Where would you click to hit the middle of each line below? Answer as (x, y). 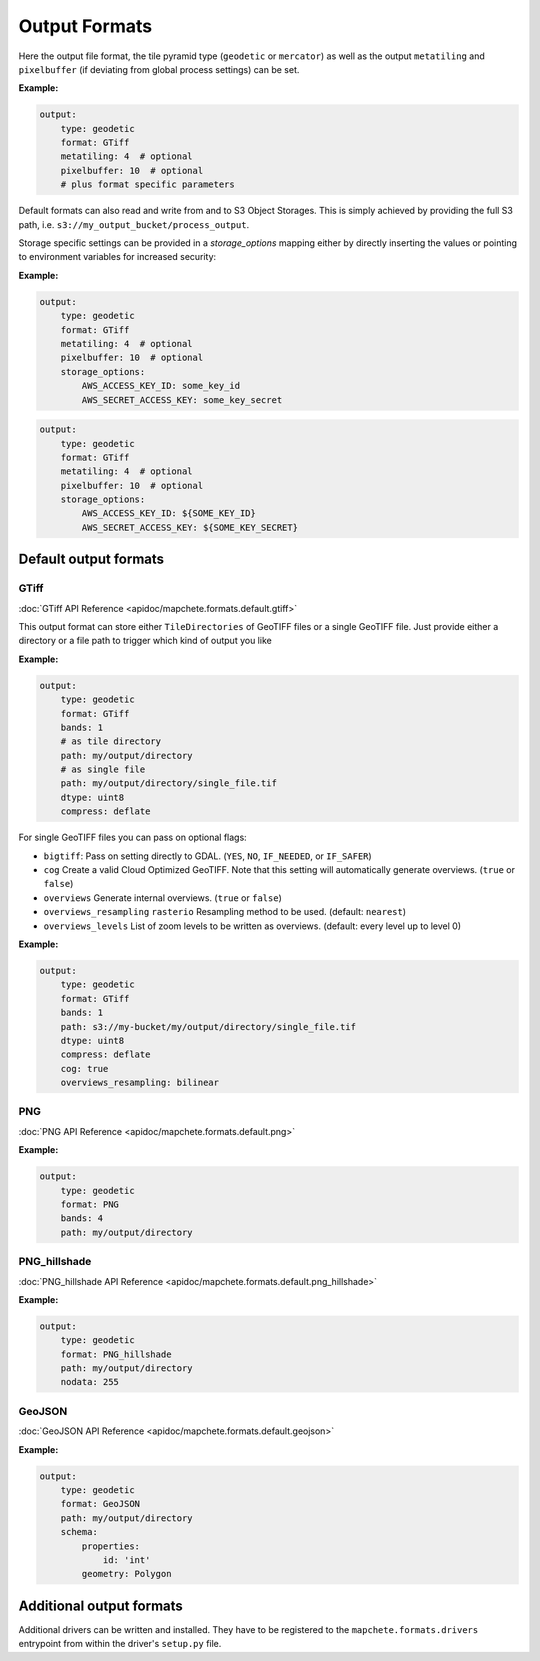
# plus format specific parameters (147, 184)
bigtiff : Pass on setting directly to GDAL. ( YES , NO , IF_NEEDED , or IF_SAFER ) (207, 856)
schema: (79, 1532)
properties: (110, 1546)
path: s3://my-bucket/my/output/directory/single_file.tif (208, 1026)
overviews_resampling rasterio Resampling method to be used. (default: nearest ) (225, 912)
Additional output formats (101, 1605)
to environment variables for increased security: (117, 257)
